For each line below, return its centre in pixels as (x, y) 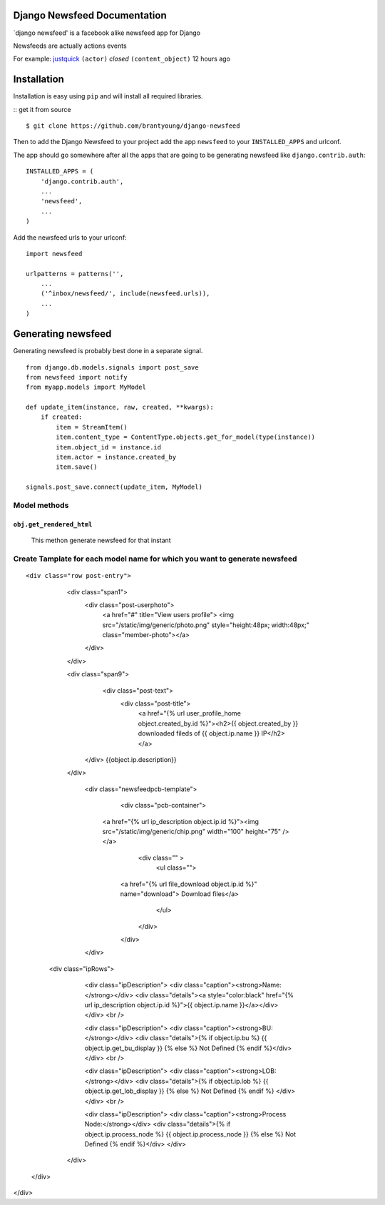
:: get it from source (42, 109)
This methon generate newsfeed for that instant (101, 540)
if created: (61, 417)
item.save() (77, 467)
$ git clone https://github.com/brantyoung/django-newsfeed (133, 126)
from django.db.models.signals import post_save (112, 367)
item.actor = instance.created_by (116, 457)
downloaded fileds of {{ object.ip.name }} (199, 733)
